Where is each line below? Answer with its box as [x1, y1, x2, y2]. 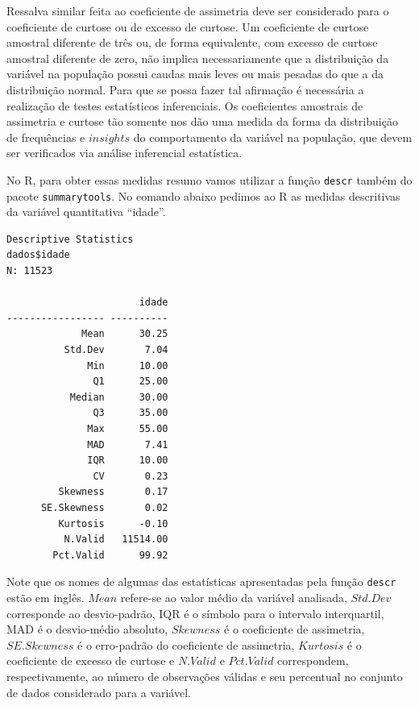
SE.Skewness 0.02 [40, 501, 168, 513]
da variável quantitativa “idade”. [6, 203, 166, 220]
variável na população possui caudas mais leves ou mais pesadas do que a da [6, 65, 384, 82]
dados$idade [6, 249, 70, 261]
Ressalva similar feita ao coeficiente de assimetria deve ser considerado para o [6, 2, 389, 19]
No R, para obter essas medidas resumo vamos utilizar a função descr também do [6, 171, 413, 188]
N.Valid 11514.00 [64, 534, 168, 546]
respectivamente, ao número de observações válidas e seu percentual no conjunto [6, 667, 403, 684]
